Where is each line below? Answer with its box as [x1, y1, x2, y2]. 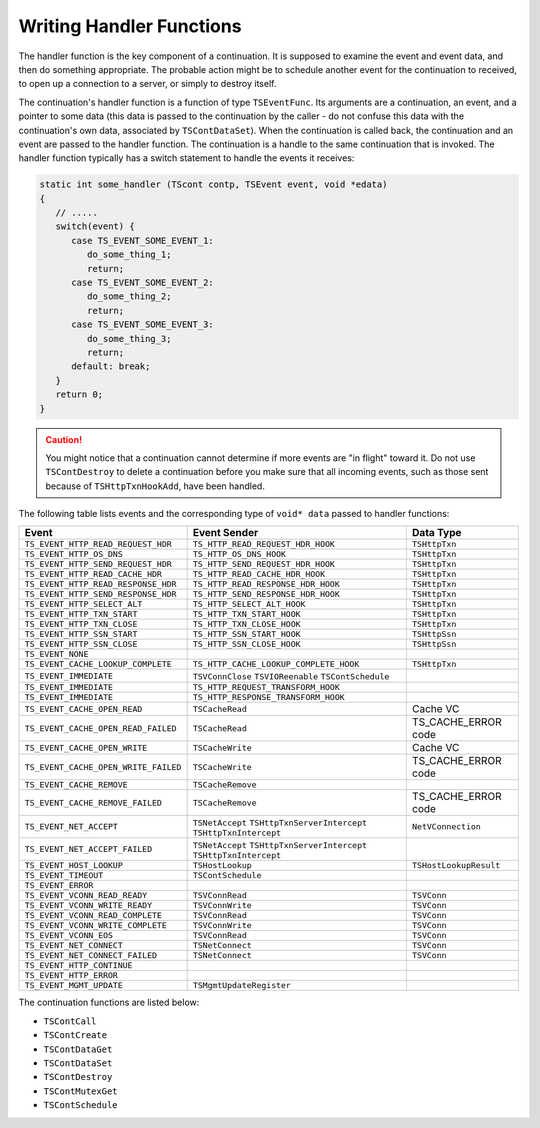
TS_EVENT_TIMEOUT [24, 870, 104, 881]
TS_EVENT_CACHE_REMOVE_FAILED [24, 797, 162, 808]
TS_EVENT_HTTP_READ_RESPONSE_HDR [24, 579, 177, 590]
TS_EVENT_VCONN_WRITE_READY [24, 900, 153, 911]
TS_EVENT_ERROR [24, 880, 94, 891]
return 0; [55, 389, 104, 400]
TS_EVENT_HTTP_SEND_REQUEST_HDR [24, 559, 172, 570]
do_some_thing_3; [86, 333, 172, 344]
